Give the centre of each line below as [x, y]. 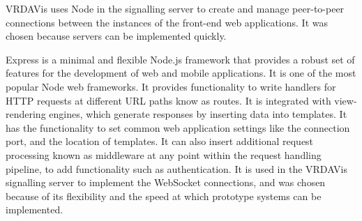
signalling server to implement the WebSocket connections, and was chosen [166, 182]
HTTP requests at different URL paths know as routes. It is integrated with [168, 100]
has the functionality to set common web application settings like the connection [178, 127]
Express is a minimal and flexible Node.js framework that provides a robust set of [180, 59]
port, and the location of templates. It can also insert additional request [160, 141]
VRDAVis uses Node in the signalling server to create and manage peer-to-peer [175, 8]
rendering [26, 114]
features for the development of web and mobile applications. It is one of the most [181, 73]
